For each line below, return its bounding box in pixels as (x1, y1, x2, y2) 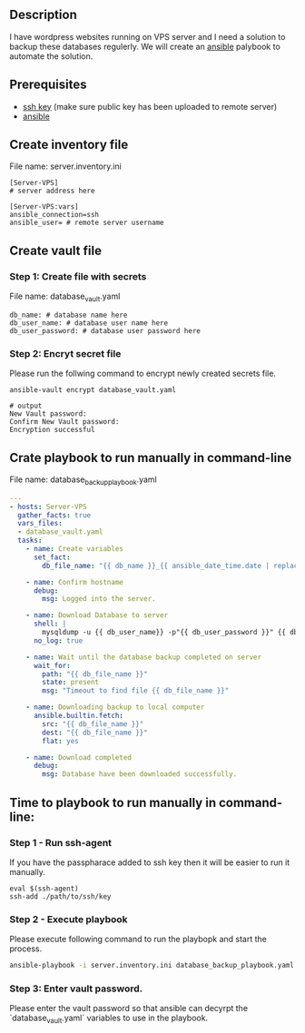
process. (9, 943, 43, 954)
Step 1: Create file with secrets (9, 270, 147, 282)
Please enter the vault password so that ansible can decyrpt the (9, 1003, 248, 1014)
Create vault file (9, 242, 103, 258)
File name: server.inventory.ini (9, 161, 123, 172)
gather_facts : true (17, 510, 92, 520)
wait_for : (33, 661, 71, 670)
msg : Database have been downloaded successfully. (42, 770, 238, 779)
